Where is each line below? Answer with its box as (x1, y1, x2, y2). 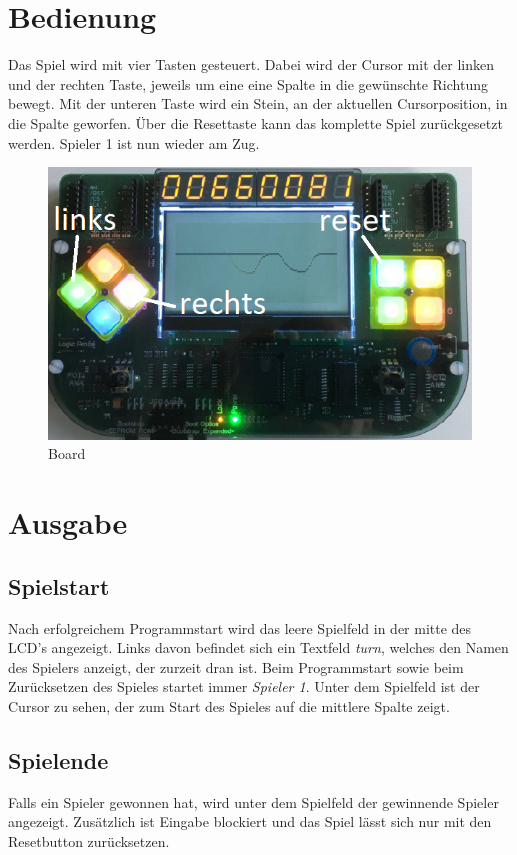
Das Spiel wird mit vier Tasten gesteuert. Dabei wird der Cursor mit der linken (8, 54, 494, 75)
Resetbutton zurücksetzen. (8, 830, 170, 851)
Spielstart (8, 570, 110, 601)
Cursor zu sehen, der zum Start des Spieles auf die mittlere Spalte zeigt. (8, 696, 450, 716)
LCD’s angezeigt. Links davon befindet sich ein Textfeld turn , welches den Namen (8, 637, 509, 658)
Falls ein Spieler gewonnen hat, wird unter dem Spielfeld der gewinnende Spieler (8, 791, 499, 812)
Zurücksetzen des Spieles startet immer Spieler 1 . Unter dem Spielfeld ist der (8, 676, 480, 697)
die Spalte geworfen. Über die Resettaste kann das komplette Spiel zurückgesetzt (8, 112, 503, 133)
